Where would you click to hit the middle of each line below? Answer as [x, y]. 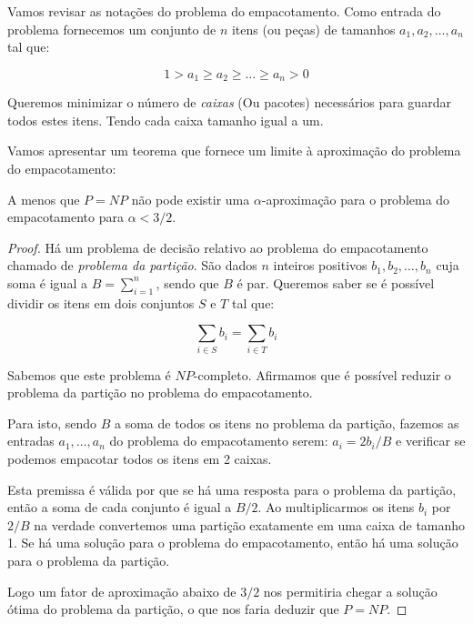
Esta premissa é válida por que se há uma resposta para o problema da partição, [232, 489]
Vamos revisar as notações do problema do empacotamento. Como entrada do [224, 11]
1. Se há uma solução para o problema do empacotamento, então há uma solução [233, 543]
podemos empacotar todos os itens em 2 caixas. [140, 459]
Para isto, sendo [52, 423]
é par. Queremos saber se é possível [336, 282]
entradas [31, 441]
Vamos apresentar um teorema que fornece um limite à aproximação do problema [234, 151]
